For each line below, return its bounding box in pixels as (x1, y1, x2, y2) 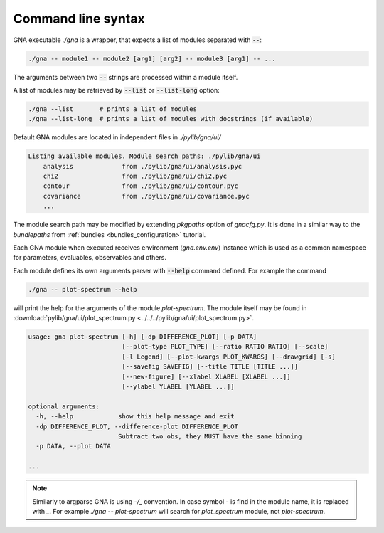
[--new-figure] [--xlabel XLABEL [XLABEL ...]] (122, 372, 291, 381)
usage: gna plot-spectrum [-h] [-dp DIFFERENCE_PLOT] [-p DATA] (28, 333, 257, 341)
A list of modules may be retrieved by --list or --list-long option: (13, 85, 220, 94)
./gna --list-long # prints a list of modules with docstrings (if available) (28, 115, 314, 123)
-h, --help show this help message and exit (36, 413, 235, 421)
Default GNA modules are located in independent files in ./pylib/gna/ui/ (13, 133, 221, 142)
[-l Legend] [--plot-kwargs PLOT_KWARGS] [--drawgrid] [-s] (122, 352, 336, 361)
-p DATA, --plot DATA (36, 442, 112, 450)
